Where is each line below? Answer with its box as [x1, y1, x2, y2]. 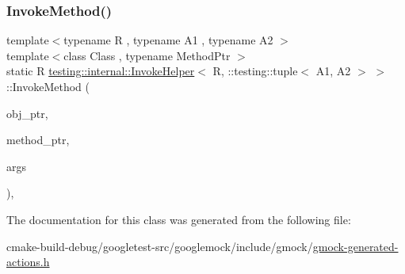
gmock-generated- [312, 238, 399, 254]
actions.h [6, 253, 50, 270]
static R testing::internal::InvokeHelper [6, 63, 195, 79]
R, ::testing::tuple [212, 63, 298, 79]
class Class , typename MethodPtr [63, 47, 231, 63]
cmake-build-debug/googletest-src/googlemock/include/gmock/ [6, 238, 313, 254]
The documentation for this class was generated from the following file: [6, 211, 351, 227]
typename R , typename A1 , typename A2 [63, 32, 273, 48]
